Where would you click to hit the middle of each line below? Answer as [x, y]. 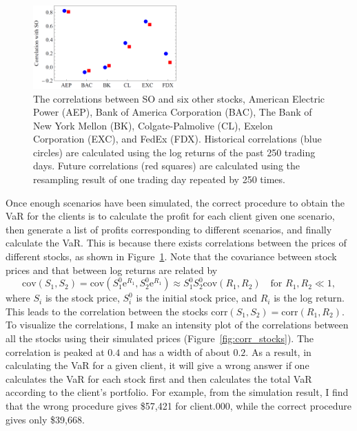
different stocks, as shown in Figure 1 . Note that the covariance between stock [171, 256]
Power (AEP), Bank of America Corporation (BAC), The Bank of [173, 112]
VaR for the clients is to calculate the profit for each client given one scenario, [170, 216]
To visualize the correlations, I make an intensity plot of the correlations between [177, 325]
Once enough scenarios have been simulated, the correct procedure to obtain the [175, 202]
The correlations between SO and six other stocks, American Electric [179, 98]
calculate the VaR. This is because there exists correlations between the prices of [176, 243]
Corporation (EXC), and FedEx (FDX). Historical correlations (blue [177, 139]
